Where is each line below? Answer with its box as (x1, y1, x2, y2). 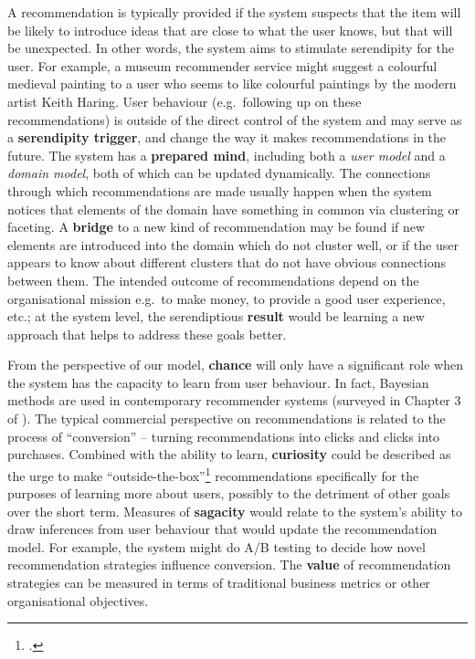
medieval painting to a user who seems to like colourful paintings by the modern (7, 74, 457, 93)
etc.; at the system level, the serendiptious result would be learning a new (7, 307, 425, 326)
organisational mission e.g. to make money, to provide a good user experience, (7, 288, 446, 308)
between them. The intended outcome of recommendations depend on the (7, 270, 419, 289)
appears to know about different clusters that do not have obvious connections (7, 253, 447, 272)
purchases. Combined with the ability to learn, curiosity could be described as (7, 445, 451, 464)
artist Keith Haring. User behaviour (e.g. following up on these (7, 91, 362, 110)
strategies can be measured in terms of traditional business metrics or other (7, 573, 430, 592)
